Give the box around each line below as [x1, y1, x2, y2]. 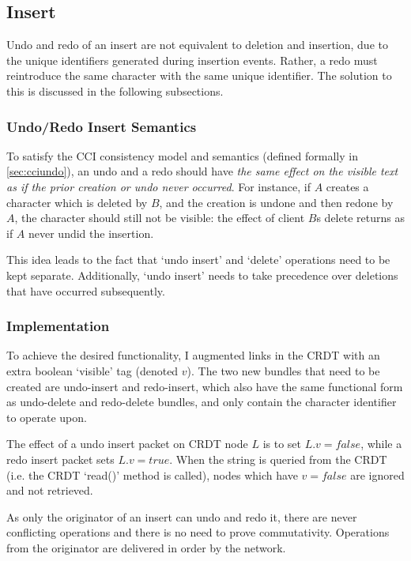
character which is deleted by [6, 194, 148, 210]
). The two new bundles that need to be [187, 362, 380, 378]
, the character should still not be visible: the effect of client [14, 209, 305, 226]
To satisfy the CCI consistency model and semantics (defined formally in [6, 147, 358, 164]
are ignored [350, 466, 405, 483]
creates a [326, 178, 369, 194]
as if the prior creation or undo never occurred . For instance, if [6, 178, 311, 194]
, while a [360, 435, 402, 452]
